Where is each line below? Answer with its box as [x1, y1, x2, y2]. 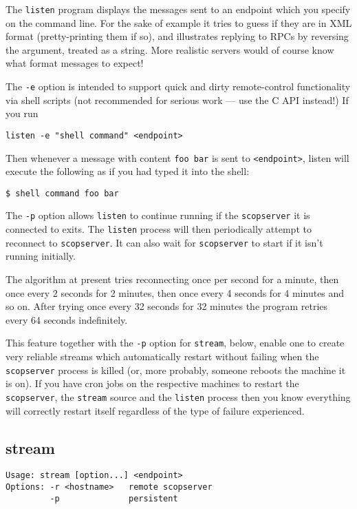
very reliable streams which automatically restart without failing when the [6, 349, 319, 364]
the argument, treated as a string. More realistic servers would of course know [6, 42, 334, 56]
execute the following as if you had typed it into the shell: [6, 164, 250, 178]
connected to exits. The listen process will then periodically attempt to [6, 222, 312, 236]
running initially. [6, 249, 76, 263]
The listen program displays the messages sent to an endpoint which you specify [6, 2, 351, 16]
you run [6, 106, 39, 121]
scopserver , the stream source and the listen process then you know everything [6, 389, 351, 404]
